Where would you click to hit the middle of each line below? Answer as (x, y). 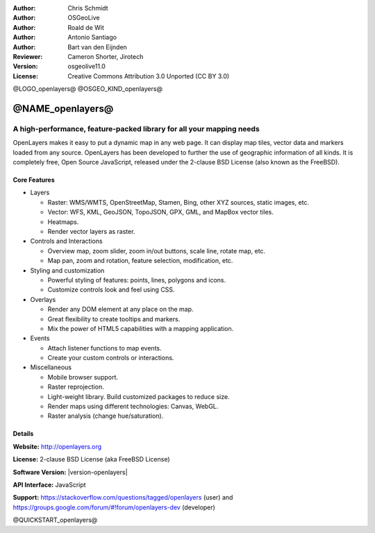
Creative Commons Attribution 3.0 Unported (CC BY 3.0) (149, 76)
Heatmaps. (63, 221)
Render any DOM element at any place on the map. (120, 310)
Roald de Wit (86, 27)
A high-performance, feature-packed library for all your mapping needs (136, 128)
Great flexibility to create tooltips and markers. (114, 319)
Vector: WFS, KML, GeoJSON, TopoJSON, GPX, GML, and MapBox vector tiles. (161, 212)
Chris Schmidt (88, 8)
